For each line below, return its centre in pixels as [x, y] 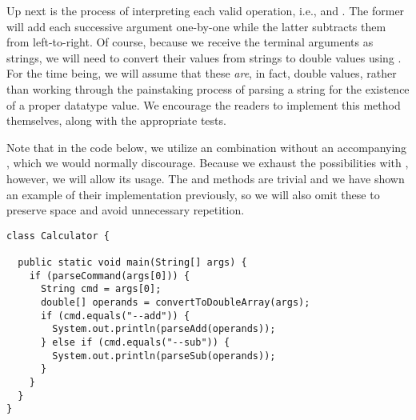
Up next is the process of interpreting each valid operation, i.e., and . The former [206, 10]
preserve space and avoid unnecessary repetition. [126, 210]
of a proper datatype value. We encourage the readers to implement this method [204, 104]
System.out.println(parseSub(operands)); [164, 356]
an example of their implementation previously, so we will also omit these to [193, 194]
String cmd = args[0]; [101, 289]
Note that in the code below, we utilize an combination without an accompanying [207, 147]
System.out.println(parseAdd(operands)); [164, 329]
